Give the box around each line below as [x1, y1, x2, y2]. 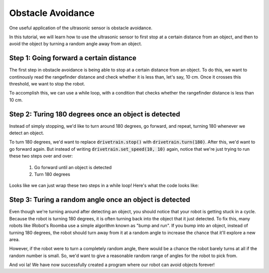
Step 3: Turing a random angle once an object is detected [9, 195, 190, 204]
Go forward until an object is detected [34, 164, 112, 170]
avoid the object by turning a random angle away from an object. [9, 41, 142, 47]
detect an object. [9, 130, 44, 136]
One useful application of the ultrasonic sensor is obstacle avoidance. [9, 25, 153, 31]
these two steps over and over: [9, 153, 73, 159]
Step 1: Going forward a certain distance [9, 54, 136, 62]
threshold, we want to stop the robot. [9, 81, 85, 87]
